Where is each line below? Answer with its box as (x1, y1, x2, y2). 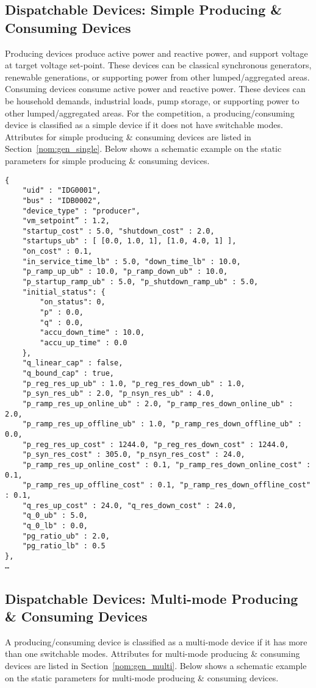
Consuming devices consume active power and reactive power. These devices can (5, 82, 306, 95)
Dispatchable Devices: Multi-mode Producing (5, 589, 298, 607)
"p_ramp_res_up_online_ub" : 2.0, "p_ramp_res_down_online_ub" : (22, 399, 293, 408)
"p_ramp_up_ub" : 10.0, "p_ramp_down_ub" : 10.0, (22, 267, 228, 276)
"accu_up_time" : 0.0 (40, 339, 127, 348)
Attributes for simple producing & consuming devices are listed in (5, 130, 251, 143)
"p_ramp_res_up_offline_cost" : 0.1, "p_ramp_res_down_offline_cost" (22, 481, 311, 490)
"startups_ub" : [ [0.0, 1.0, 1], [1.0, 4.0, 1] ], (22, 237, 237, 246)
